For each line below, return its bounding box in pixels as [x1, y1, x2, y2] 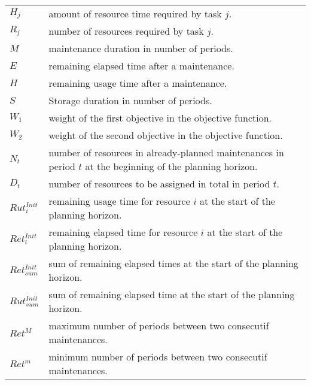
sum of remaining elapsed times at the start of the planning [48, 256, 298, 270]
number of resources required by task [48, 24, 204, 38]
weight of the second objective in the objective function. [48, 128, 283, 142]
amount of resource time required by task [48, 7, 222, 20]
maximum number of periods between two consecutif [48, 319, 269, 332]
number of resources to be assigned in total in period [48, 177, 270, 190]
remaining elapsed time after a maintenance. [48, 59, 234, 72]
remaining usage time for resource [48, 194, 190, 208]
